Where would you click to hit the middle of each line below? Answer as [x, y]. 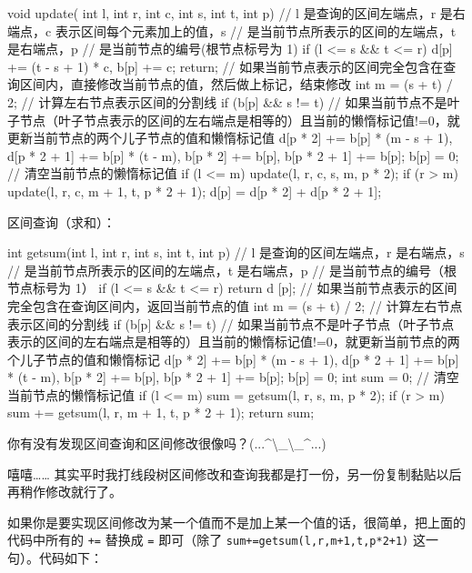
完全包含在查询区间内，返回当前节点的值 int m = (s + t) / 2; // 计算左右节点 [235, 305]
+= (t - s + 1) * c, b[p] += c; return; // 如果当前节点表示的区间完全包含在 [226, 66]
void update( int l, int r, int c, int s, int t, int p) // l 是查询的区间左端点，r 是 [230, 13]
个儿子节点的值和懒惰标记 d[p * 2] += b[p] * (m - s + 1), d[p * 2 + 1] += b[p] [233, 359]
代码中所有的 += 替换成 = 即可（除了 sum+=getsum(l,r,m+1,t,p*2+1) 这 [216, 540]
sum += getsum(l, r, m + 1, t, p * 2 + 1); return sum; [161, 412]
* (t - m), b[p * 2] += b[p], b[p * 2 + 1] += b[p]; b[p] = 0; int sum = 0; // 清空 [233, 377]
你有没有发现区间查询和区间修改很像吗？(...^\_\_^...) [167, 443]
